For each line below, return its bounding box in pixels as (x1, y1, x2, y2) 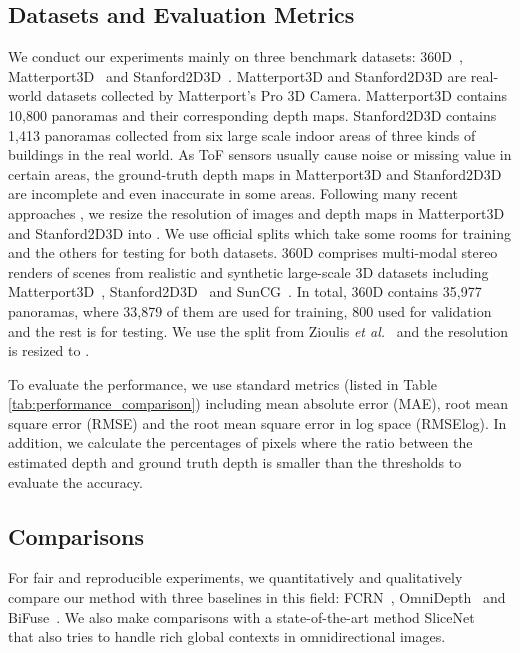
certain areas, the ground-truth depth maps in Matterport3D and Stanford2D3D (8, 163, 502, 184)
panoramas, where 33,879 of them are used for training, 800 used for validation (8, 300, 492, 321)
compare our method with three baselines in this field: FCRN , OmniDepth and (8, 587, 506, 608)
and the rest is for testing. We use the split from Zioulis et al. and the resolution (8, 320, 509, 341)
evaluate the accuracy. (8, 471, 143, 492)
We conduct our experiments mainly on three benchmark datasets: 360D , (8, 46, 463, 67)
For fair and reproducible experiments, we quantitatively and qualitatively (8, 567, 463, 588)
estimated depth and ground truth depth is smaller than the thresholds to (8, 452, 462, 473)
